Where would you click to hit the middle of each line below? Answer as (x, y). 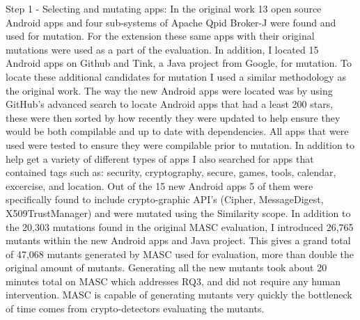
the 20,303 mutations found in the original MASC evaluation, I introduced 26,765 (180, 226)
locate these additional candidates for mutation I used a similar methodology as (176, 76)
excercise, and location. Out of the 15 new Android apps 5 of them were (159, 185)
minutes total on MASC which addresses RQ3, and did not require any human (173, 281)
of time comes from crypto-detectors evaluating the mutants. (135, 309)
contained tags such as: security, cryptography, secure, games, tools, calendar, (171, 172)
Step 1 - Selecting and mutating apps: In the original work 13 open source (164, 8)
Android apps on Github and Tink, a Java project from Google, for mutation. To (179, 63)
